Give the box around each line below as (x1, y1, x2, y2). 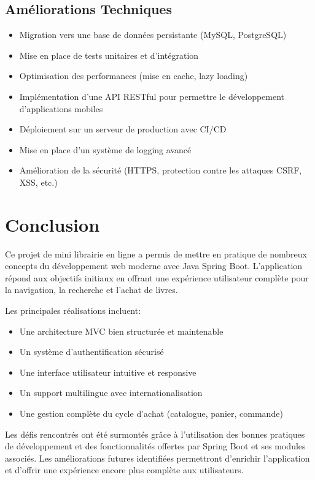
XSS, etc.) (19, 175, 58, 188)
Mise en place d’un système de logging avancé (19, 143, 192, 156)
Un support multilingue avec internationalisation (19, 386, 203, 399)
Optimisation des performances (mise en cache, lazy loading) (19, 69, 248, 82)
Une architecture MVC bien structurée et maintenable (19, 324, 224, 337)
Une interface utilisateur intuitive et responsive (19, 365, 196, 378)
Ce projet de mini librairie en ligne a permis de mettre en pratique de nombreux (5, 247, 307, 260)
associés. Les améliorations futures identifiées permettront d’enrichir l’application (5, 451, 310, 464)
